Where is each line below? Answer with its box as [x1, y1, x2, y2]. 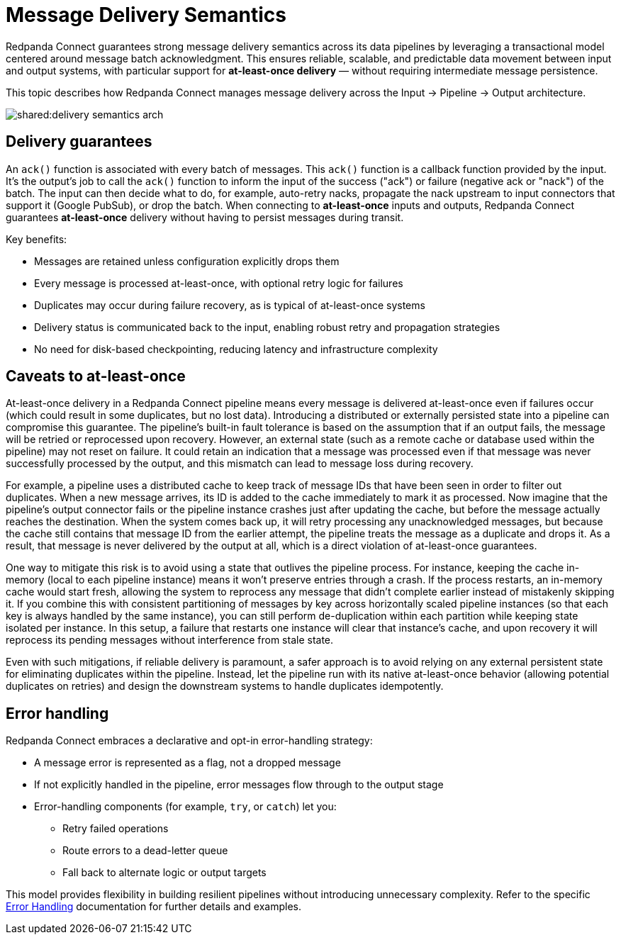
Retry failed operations [62, 822, 169, 835]
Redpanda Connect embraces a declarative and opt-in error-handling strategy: [6, 734, 373, 747]
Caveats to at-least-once [6, 367, 186, 386]
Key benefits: [6, 233, 67, 245]
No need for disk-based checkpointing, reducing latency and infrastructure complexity [34, 342, 438, 355]
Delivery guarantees [6, 133, 152, 151]
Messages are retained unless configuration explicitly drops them [34, 254, 340, 267]
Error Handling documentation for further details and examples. [6, 900, 301, 913]
